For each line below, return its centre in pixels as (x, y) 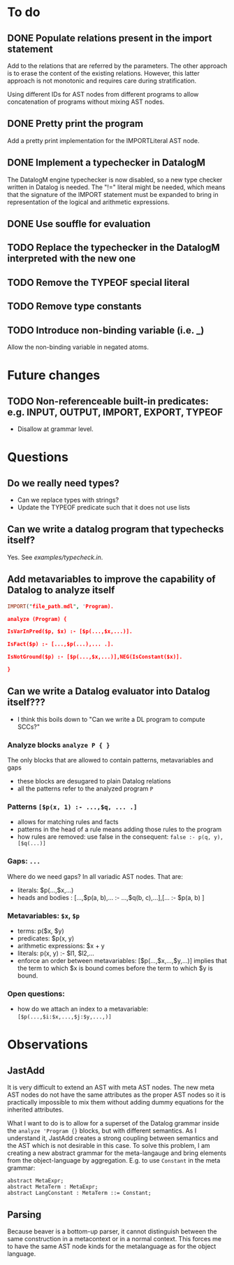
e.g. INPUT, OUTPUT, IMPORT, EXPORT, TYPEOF (115, 412)
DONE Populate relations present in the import (110, 38)
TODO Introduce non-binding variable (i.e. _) (106, 330)
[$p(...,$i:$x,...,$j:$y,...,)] (64, 1017)
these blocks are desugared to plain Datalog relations (94, 781)
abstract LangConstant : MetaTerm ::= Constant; (79, 1193)
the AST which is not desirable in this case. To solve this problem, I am (109, 1146)
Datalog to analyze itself (61, 590)
